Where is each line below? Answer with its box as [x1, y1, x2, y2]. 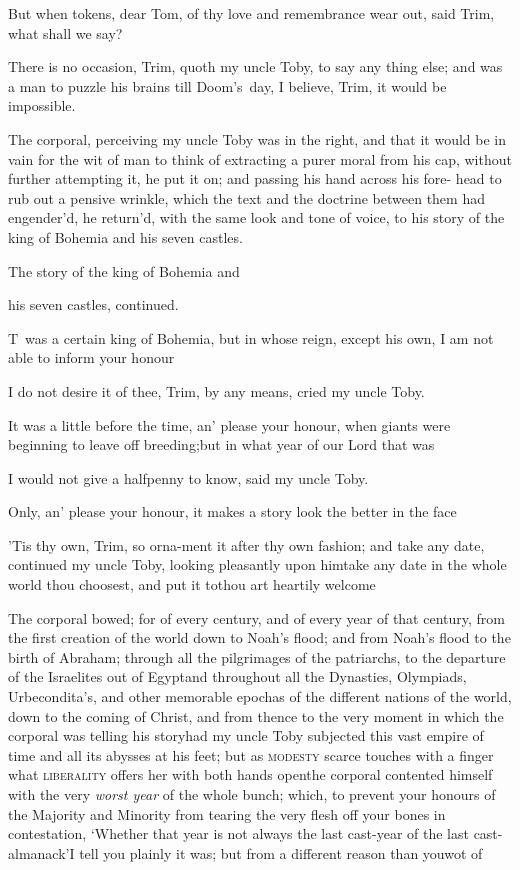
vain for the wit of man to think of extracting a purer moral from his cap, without [8, 148, 512, 169]
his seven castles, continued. [8, 294, 179, 315]
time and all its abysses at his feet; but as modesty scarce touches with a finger [8, 744, 494, 765]
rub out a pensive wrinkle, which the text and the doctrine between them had [8, 187, 485, 208]
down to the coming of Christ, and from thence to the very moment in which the [8, 705, 504, 726]
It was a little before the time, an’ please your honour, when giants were [8, 414, 451, 435]
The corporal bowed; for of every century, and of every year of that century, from [8, 607, 505, 628]
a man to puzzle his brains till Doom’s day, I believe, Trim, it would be [8, 75, 447, 96]
